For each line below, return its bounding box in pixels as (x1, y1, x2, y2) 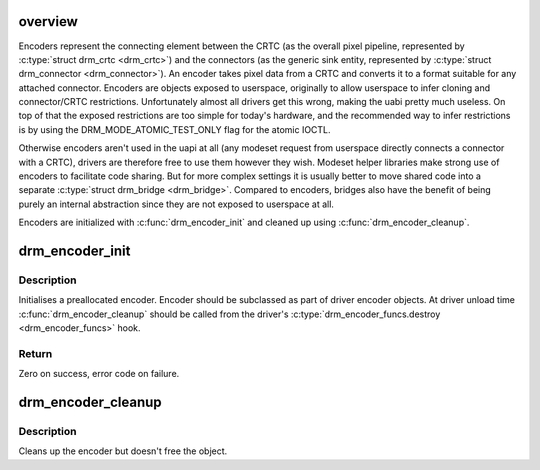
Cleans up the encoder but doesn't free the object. (18, 445, 228, 457)
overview (18, 13, 79, 30)
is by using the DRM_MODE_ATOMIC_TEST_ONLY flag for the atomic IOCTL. (18, 123, 331, 135)
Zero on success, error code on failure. (18, 368, 180, 380)
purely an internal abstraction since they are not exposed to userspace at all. (18, 198, 335, 210)
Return (18, 346, 53, 360)
